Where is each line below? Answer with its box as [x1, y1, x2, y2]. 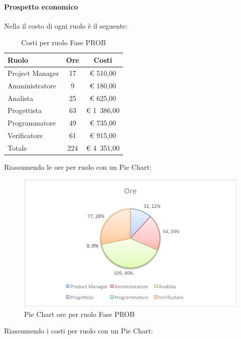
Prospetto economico [4, 1, 78, 12]
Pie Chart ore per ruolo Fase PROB [24, 308, 135, 319]
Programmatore [8, 118, 56, 128]
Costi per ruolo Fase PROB [21, 37, 106, 48]
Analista [8, 92, 34, 103]
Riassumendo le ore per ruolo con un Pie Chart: [4, 161, 152, 172]
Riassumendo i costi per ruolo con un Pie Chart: [4, 325, 153, 336]
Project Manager [8, 67, 59, 78]
